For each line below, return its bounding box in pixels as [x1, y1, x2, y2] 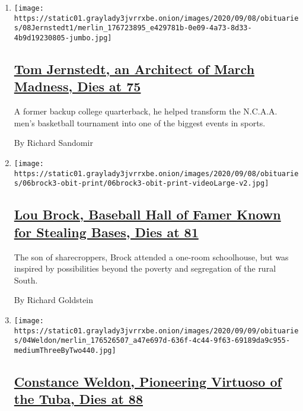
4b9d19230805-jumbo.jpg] [14, 33, 112, 42]
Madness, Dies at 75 [14, 77, 141, 95]
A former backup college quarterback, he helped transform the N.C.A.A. [14, 105, 278, 117]
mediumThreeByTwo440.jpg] [14, 346, 116, 355]
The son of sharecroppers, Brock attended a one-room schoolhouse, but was [14, 250, 289, 263]
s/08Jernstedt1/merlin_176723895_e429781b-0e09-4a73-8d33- [14, 24, 252, 33]
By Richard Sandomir [14, 136, 93, 149]
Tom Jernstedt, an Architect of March [14, 60, 255, 78]
